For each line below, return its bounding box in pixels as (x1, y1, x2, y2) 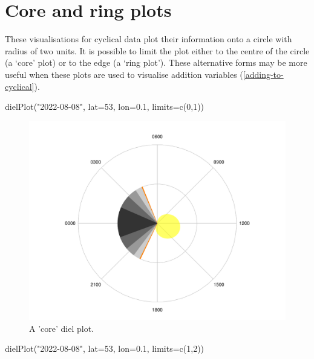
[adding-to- (243, 68, 284, 80)
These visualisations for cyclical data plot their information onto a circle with (5, 33, 292, 45)
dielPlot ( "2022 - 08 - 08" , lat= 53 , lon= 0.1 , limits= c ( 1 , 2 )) (5, 342, 204, 355)
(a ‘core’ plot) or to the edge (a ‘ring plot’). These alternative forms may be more (5, 56, 307, 69)
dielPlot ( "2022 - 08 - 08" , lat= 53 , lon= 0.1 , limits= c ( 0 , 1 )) (5, 100, 204, 113)
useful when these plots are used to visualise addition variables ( (5, 68, 243, 80)
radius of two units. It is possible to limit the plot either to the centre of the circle (5, 44, 310, 57)
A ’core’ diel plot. (29, 322, 94, 334)
